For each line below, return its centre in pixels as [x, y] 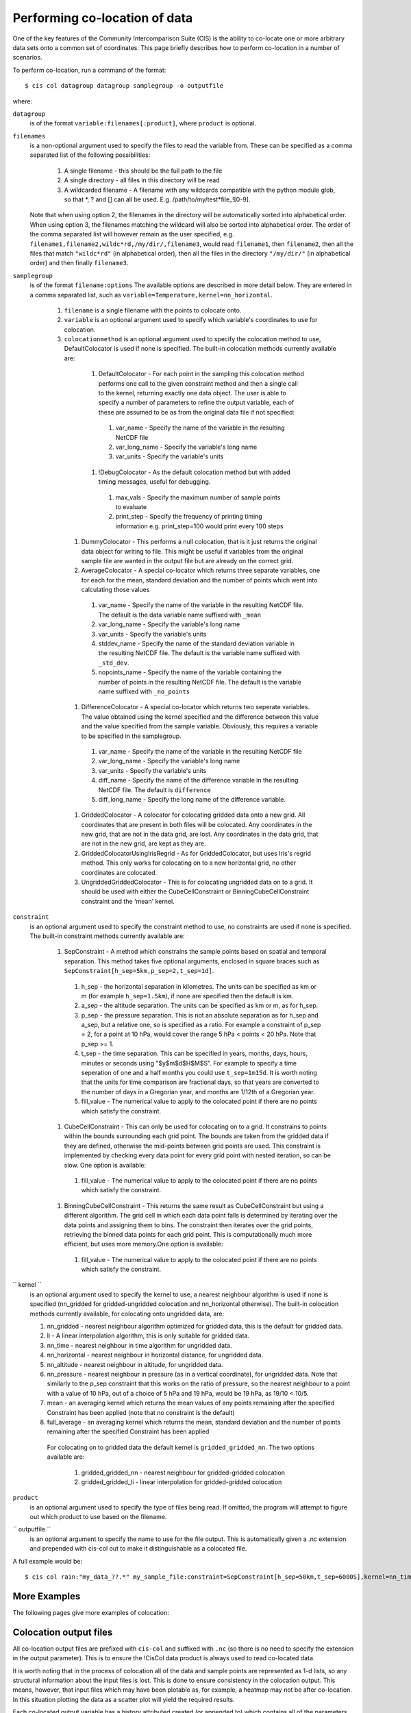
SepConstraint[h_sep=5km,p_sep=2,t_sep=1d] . [139, 971]
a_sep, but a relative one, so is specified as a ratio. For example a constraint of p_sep [201, 1025]
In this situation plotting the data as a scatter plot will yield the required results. [124, 1699]
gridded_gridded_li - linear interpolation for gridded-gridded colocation [182, 1482]
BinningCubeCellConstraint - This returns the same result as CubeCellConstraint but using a [194, 1205]
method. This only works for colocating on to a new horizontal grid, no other [189, 863]
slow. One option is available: [105, 1165]
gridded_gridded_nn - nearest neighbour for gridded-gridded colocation [183, 1472]
